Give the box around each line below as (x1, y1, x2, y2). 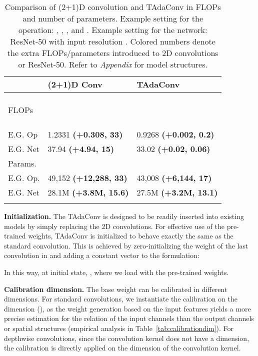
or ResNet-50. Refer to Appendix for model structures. (18, 58, 207, 70)
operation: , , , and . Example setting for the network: (18, 24, 207, 35)
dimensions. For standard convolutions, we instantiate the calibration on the (4, 293, 238, 304)
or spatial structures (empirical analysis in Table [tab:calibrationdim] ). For (4, 322, 233, 333)
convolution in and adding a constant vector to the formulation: (4, 250, 199, 260)
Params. (8, 157, 36, 169)
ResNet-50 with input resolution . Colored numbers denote (10, 35, 215, 47)
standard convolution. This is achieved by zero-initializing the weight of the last (4, 240, 248, 250)
